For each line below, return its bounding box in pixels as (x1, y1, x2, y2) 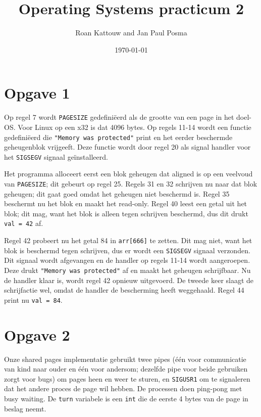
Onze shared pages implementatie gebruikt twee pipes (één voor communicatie (4, 353, 246, 364)
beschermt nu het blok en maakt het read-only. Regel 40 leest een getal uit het (4, 198, 247, 209)
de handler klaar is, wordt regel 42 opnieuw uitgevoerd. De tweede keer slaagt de (4, 274, 254, 285)
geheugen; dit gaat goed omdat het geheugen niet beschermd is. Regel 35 (4, 188, 230, 199)
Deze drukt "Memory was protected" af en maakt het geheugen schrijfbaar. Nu (4, 265, 251, 275)
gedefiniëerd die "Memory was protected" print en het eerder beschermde (4, 131, 233, 142)
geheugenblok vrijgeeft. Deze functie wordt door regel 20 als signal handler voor (4, 142, 251, 152)
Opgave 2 (4, 324, 70, 345)
